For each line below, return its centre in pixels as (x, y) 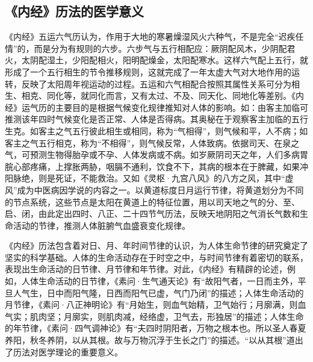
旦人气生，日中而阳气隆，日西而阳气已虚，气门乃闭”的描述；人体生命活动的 (154, 292)
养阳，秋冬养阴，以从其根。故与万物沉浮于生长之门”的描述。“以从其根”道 (150, 340)
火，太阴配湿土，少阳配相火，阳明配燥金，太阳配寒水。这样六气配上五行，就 (156, 60)
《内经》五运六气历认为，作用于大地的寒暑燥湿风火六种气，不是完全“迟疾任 (154, 36)
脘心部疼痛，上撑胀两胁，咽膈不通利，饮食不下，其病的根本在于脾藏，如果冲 (156, 166)
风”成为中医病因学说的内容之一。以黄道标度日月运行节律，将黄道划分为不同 (154, 189)
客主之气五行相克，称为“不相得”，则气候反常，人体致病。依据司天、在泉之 (152, 142)
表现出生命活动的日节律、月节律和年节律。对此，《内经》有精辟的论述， (146, 269)
